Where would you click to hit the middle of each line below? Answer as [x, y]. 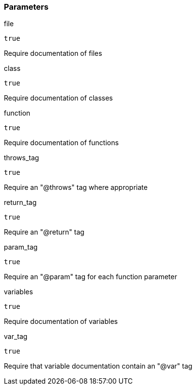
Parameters [26, 7]
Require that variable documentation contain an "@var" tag [98, 366]
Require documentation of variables [61, 321]
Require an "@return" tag [44, 232]
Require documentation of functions [61, 143]
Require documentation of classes [58, 98]
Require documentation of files [53, 53]
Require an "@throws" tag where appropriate [76, 187]
